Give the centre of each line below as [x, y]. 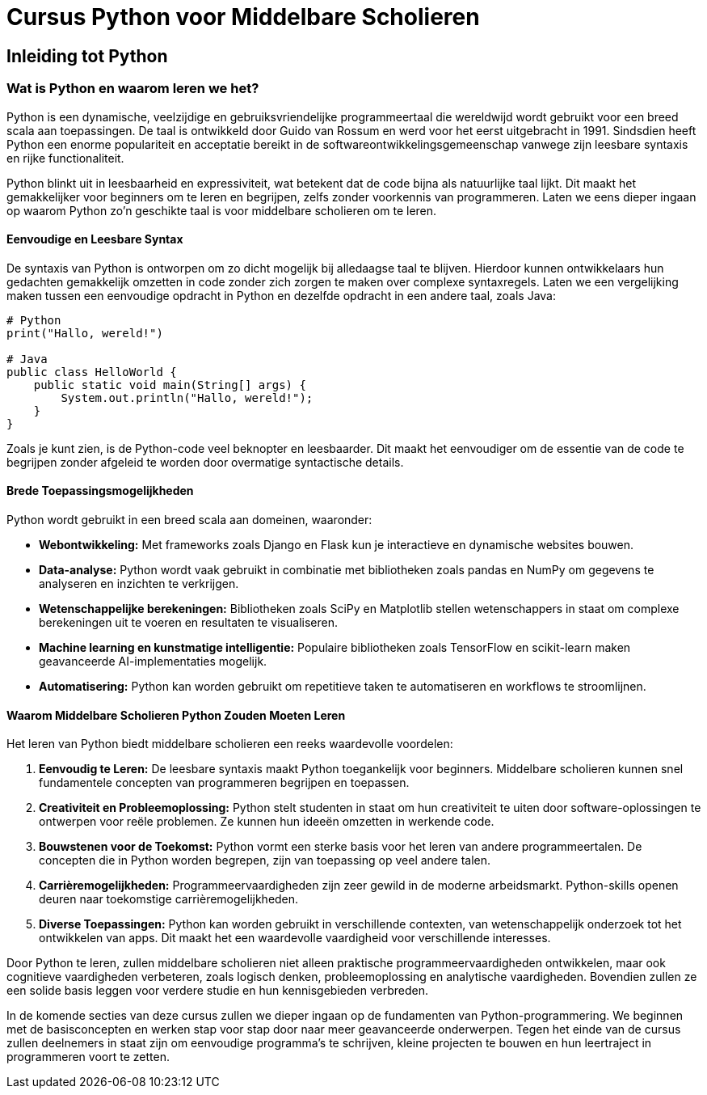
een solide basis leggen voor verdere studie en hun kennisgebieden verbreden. [217, 991]
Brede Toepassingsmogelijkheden [100, 491]
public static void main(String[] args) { [170, 385]
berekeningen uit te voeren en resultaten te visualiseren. [188, 622]
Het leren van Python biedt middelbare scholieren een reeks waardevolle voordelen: [230, 744]
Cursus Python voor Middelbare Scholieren [243, 17]
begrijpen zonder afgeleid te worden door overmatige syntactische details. [205, 462]
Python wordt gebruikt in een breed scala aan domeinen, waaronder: [189, 519]
